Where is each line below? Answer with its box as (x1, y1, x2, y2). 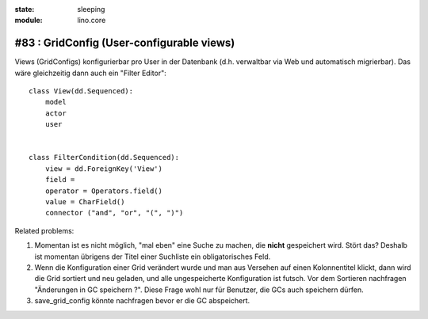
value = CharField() (44, 197, 125, 206)
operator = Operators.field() (44, 186, 162, 196)
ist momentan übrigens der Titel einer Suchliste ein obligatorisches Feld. (34, 252, 271, 261)
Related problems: (14, 226, 75, 235)
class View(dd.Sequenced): (29, 87, 134, 96)
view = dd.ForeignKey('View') (44, 164, 162, 173)
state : (14, 5, 35, 13)
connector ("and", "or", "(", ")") (44, 208, 184, 218)
